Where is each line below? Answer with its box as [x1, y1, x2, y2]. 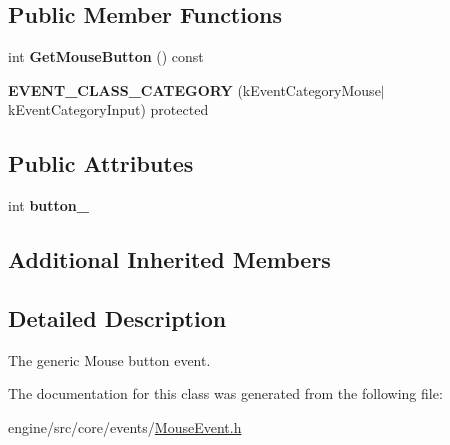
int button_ [8, 195, 89, 216]
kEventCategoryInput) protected [8, 99, 209, 120]
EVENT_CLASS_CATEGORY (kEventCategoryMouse [8, 79, 381, 100]
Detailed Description [8, 302, 227, 333]
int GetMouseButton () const [8, 46, 204, 67]
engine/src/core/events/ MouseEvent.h [8, 416, 242, 437]
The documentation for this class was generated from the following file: [8, 383, 443, 404]
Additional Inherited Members [8, 244, 331, 275]
